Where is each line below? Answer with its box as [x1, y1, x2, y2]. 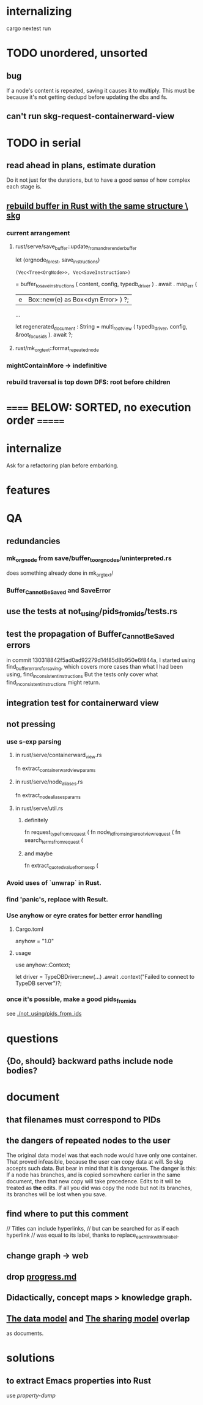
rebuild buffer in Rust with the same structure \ [6, 201, 188, 211]
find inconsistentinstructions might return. [6, 679, 101, 688]
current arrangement [6, 228, 70, 237]
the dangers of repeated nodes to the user [6, 1135, 171, 1146]
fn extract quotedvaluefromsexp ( [24, 862, 99, 870]
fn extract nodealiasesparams [15, 791, 81, 800]
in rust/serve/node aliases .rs [15, 778, 83, 787]
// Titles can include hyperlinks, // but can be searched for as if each [6, 1225, 179, 1232]
